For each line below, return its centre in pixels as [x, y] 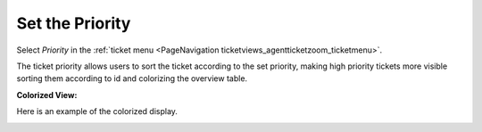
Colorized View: [47, 95]
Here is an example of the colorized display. [97, 111]
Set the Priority [74, 23]
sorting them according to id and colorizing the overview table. [132, 78]
